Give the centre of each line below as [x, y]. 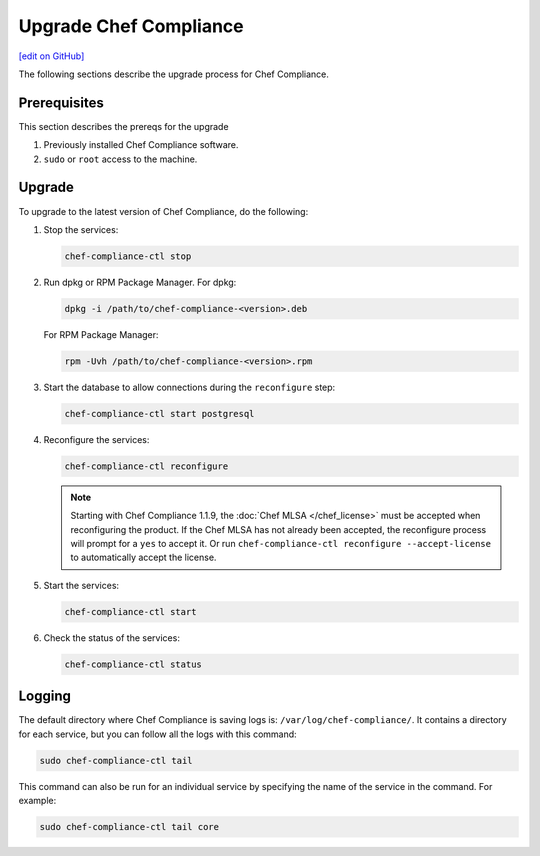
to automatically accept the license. [143, 557]
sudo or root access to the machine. [120, 159]
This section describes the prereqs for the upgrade [123, 126]
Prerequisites [61, 102]
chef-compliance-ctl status [133, 664]
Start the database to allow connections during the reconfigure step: [189, 387]
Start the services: [81, 585]
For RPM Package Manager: [101, 334]
